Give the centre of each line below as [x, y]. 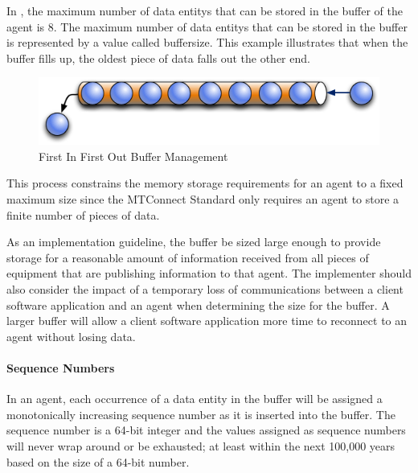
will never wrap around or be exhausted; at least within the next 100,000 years [201, 445]
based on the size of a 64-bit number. [98, 461]
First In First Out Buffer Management [133, 156]
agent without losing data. [71, 336]
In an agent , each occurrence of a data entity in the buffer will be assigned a [195, 399]
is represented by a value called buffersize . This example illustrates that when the [207, 42]
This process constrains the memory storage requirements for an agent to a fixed [205, 183]
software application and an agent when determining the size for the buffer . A [198, 304]
